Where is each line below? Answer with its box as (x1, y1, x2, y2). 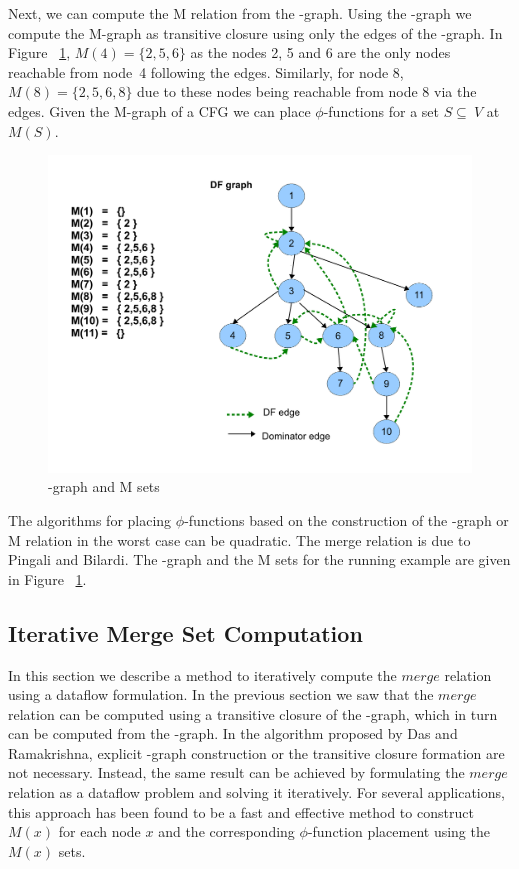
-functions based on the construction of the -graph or (184, 509, 509, 530)
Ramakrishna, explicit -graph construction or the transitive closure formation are (8, 742, 505, 763)
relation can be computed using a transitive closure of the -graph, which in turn (8, 703, 498, 724)
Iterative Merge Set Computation (8, 617, 363, 648)
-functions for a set (323, 100, 439, 121)
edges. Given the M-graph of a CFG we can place (8, 100, 311, 121)
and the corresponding (158, 821, 295, 842)
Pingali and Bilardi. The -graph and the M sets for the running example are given (8, 549, 511, 570)
